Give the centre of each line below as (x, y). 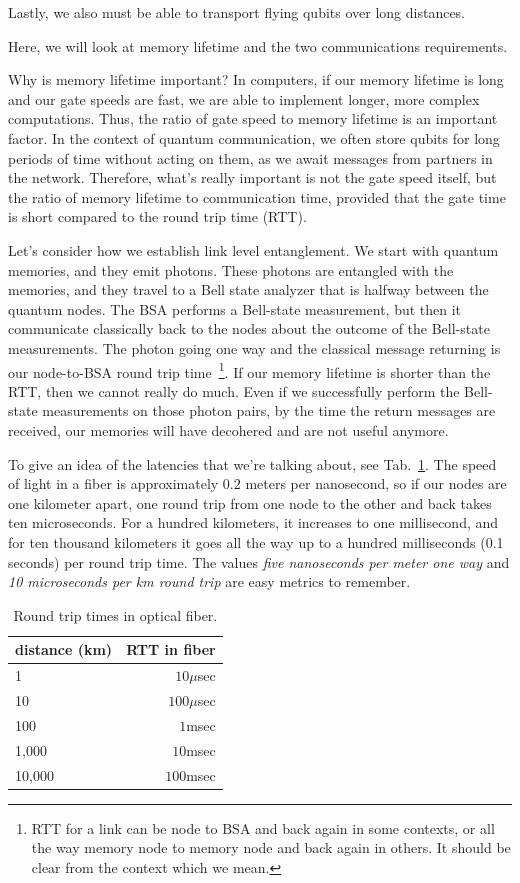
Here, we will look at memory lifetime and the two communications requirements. (258, 45)
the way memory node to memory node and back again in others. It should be (271, 847)
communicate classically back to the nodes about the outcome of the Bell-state (249, 328)
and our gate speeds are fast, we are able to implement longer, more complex (244, 98)
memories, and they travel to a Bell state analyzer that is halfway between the (248, 289)
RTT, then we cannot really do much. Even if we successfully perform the (234, 390)
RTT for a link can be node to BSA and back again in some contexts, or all (263, 827)
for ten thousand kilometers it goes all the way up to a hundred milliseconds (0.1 (256, 541)
